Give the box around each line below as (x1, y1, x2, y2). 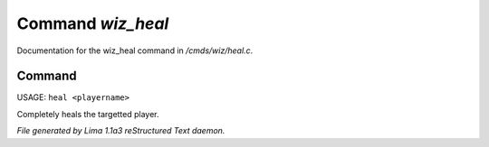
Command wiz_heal (16, 14, 169, 33)
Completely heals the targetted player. (16, 108, 159, 119)
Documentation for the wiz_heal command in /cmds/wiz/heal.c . (16, 45, 254, 56)
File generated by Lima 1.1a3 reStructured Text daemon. (16, 125, 225, 136)
